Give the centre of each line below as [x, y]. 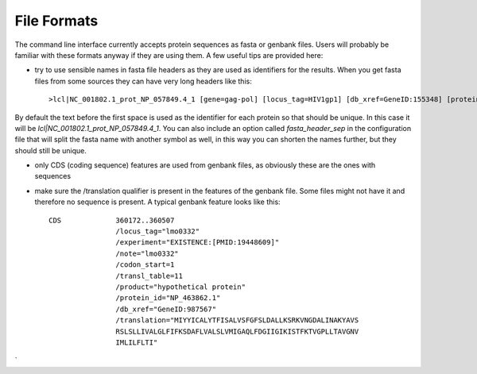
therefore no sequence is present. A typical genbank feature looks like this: [158, 202]
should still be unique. [50, 150]
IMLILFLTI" [137, 342]
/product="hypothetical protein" [181, 287]
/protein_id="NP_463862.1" [168, 298]
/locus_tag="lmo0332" [158, 231]
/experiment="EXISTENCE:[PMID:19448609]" [198, 243]
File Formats [56, 21]
